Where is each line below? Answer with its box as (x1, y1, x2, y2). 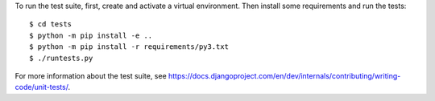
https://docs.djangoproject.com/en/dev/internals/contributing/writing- (168, 71, 401, 80)
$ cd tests (29, 20, 72, 29)
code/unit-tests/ (14, 83, 68, 92)
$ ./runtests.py (29, 53, 93, 63)
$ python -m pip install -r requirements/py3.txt (29, 42, 230, 51)
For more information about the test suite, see (14, 71, 167, 80)
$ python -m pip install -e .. (29, 30, 153, 40)
